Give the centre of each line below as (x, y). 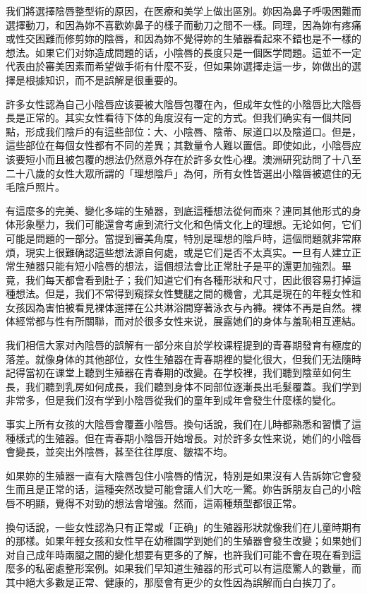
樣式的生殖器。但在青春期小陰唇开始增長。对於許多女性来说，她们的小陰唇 (188, 438)
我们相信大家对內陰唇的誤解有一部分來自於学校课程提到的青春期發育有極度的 (183, 345)
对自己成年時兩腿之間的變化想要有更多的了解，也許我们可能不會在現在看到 (179, 554)
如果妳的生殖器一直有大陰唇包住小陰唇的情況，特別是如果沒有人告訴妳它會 (179, 475)
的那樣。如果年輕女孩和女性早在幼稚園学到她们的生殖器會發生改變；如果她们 (183, 541)
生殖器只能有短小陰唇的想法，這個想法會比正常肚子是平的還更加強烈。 (178, 266)
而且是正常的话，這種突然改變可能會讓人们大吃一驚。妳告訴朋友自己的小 (183, 489)
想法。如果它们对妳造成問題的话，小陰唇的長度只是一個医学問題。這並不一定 (183, 52)
